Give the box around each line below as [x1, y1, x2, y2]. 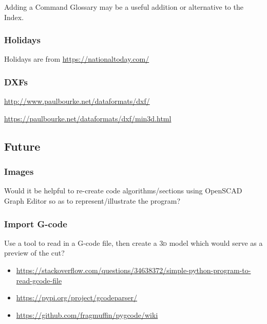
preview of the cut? [4, 247, 65, 258]
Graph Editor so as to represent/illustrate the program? [4, 195, 181, 206]
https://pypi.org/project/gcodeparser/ [16, 292, 138, 303]
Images [4, 165, 34, 178]
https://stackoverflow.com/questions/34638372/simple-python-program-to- [16, 265, 251, 275]
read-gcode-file [16, 275, 62, 285]
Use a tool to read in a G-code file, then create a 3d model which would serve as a [4, 237, 263, 248]
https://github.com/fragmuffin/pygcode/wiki [16, 309, 158, 320]
